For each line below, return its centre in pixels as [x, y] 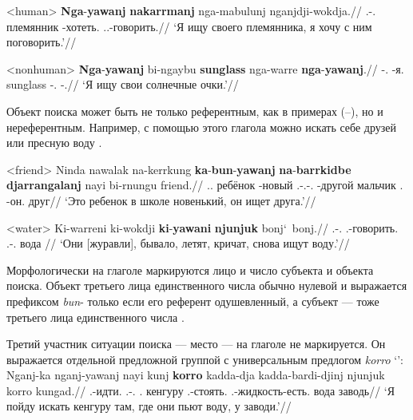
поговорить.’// [42, 42]
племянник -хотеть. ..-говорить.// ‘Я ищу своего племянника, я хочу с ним [189, 26]
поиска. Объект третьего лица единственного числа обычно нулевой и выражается [207, 285]
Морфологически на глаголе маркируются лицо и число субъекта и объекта [190, 269]
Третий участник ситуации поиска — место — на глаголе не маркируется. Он [196, 344]
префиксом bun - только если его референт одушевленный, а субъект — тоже [193, 301]
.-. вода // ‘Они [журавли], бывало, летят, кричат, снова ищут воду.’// [178, 243]
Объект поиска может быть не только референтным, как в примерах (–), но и [195, 111]
